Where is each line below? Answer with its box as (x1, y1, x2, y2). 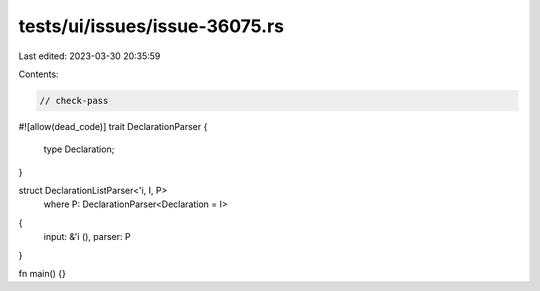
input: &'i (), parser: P (43, 231, 131, 243)
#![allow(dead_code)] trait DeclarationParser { (18, 120, 208, 132)
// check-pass (39, 95, 109, 106)
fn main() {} (18, 268, 67, 280)
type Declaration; (43, 143, 115, 155)
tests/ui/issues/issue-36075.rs (18, 15, 285, 37)
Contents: (18, 68, 59, 80)
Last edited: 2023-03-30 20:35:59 (18, 50, 161, 62)
